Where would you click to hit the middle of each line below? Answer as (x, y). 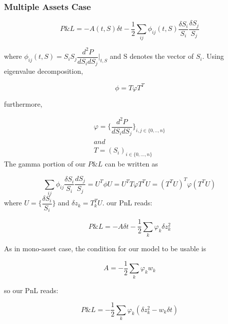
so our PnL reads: (31, 290)
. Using (213, 56)
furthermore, (23, 103)
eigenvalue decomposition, (44, 71)
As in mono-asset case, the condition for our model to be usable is (105, 248)
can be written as (131, 164)
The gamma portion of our (45, 164)
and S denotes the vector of (152, 56)
